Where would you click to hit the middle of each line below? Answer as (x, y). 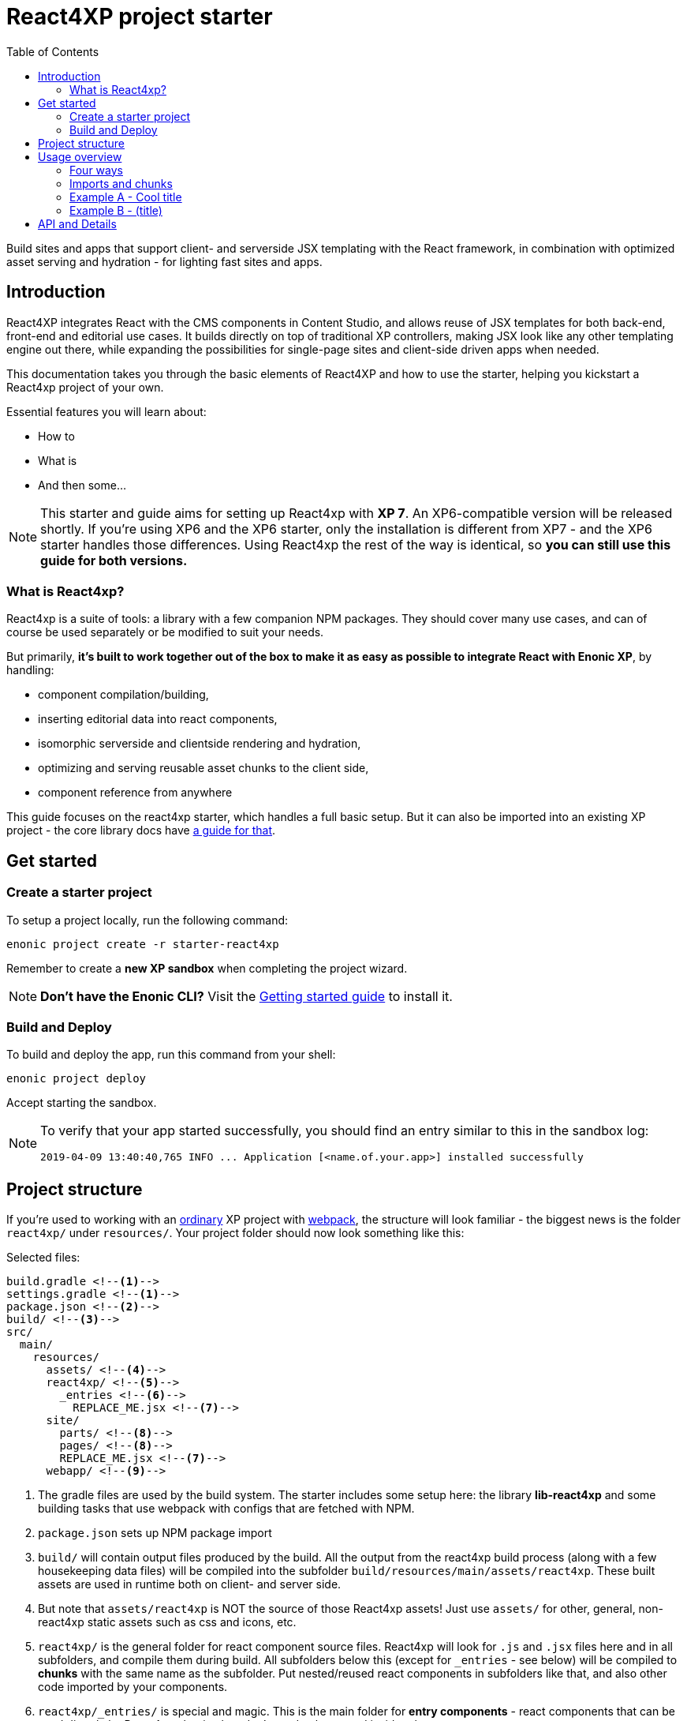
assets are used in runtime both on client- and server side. (190, 1584)
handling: (30, 670)
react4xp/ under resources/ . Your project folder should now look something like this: (235, 1233)
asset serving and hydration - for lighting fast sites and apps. (164, 261)
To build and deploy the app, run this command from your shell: (171, 1055)
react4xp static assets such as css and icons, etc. (167, 1622)
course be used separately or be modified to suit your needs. (165, 632)
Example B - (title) (116, 210)
